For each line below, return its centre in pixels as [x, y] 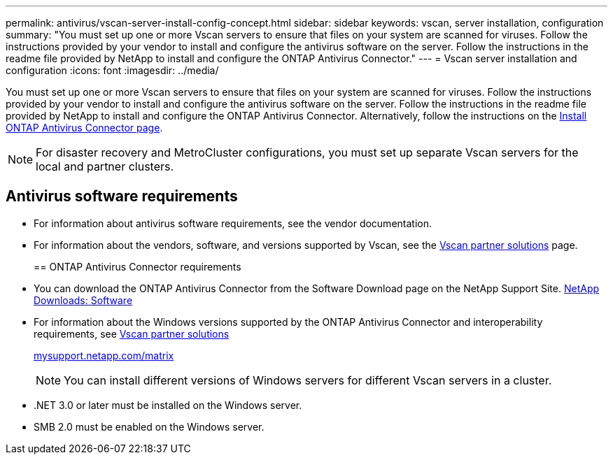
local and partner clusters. [105, 166]
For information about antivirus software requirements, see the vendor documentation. [233, 223]
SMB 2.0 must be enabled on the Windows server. [149, 426]
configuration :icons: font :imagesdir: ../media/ [112, 70]
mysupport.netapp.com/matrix [104, 355]
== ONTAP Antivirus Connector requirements [138, 266]
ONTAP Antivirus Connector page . [84, 128]
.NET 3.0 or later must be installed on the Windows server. [168, 405]
